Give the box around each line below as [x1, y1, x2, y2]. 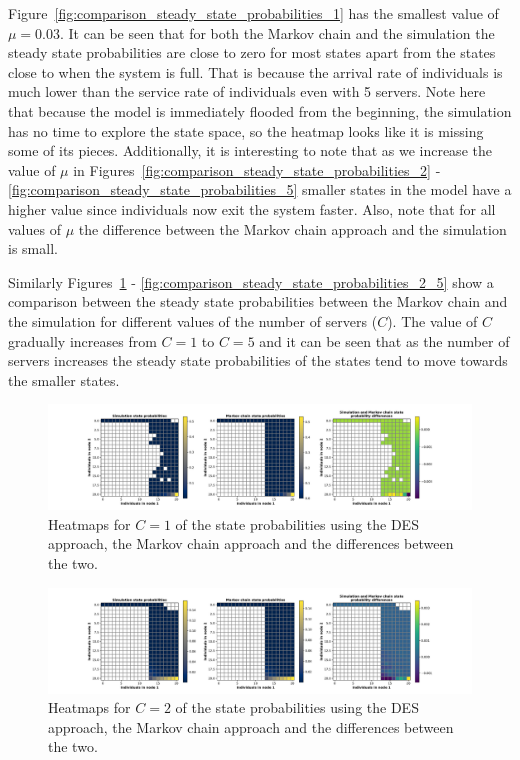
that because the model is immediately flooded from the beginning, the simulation [8, 100, 512, 121]
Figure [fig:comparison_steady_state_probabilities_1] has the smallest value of [8, 3, 499, 23]
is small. [8, 238, 58, 259]
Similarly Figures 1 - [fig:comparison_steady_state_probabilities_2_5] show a [8, 271, 494, 292]
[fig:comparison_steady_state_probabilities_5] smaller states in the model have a [8, 179, 512, 200]
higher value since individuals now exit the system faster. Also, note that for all [8, 198, 496, 219]
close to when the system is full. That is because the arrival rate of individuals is [8, 61, 503, 82]
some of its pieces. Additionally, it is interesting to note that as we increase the [8, 140, 492, 161]
